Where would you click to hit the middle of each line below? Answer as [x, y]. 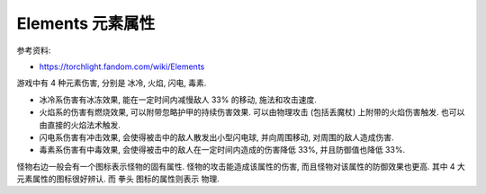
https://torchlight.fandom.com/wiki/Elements [122, 66]
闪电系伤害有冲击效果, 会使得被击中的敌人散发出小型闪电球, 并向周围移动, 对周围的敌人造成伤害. [216, 137]
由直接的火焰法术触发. [80, 125]
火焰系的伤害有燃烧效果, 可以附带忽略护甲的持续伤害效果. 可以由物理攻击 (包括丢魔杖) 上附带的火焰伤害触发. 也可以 [252, 112]
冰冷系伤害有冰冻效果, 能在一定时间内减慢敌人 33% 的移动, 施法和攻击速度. [178, 100]
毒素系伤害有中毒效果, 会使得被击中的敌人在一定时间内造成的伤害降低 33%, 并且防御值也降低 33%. [222, 150]
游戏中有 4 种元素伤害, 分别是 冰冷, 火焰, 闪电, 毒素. [112, 83]
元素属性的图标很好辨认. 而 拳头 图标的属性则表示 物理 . [118, 179]
